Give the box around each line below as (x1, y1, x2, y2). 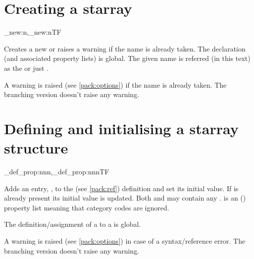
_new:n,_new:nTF (4, 27, 61, 37)
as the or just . (4, 62, 49, 73)
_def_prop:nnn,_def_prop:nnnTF (4, 166, 109, 176)
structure (4, 138, 68, 158)
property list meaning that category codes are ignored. (4, 202, 169, 212)
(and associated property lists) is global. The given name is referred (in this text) (4, 53, 251, 63)
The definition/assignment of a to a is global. (4, 219, 141, 229)
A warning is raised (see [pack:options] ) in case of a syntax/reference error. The (4, 235, 246, 246)
